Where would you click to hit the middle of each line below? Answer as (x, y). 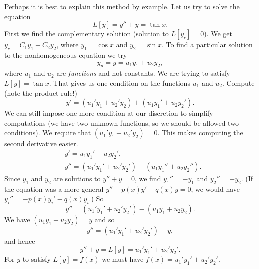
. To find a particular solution (207, 44)
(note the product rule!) (41, 92)
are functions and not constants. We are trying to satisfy (143, 73)
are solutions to (77, 178)
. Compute (238, 82)
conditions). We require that (48, 132)
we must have (123, 259)
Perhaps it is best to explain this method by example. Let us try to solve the (122, 6)
